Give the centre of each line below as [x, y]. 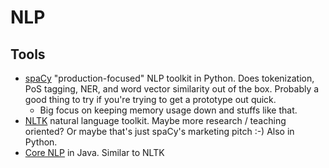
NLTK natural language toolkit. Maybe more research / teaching [155, 120]
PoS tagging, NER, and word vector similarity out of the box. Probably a [172, 89]
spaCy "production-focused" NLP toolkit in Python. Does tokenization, [169, 78]
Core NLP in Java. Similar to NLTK [94, 152]
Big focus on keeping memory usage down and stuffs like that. [168, 110]
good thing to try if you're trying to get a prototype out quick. [150, 99]
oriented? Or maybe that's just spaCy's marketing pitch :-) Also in [159, 131]
